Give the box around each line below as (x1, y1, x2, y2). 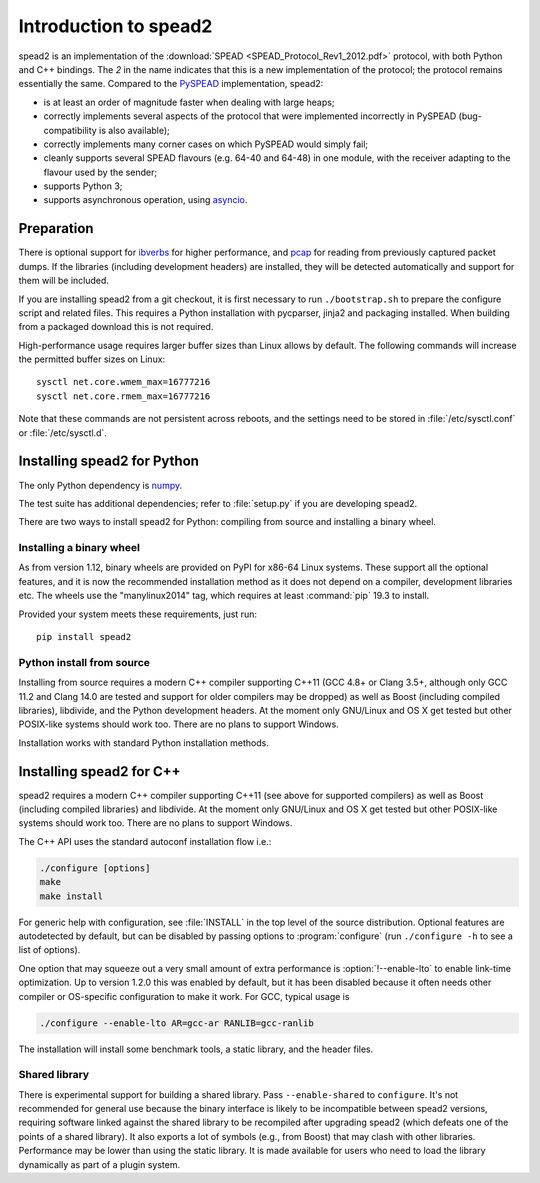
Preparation (18, 220, 94, 237)
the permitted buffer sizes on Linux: (18, 353, 166, 365)
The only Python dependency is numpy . (18, 479, 183, 491)
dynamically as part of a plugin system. (18, 1158, 181, 1170)
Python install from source (18, 655, 150, 669)
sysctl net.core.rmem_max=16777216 (36, 390, 211, 402)
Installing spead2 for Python (18, 453, 200, 470)
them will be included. (18, 275, 110, 287)
